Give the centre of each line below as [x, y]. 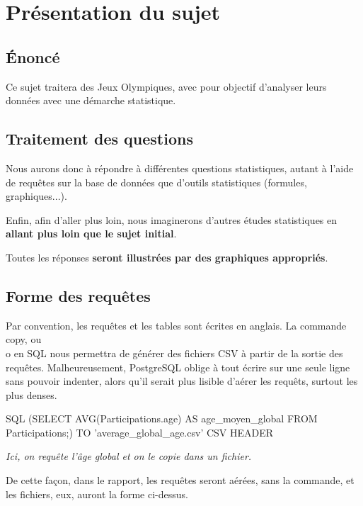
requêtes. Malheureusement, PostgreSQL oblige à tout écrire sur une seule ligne [178, 367]
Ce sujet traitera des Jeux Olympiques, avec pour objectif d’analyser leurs [166, 86]
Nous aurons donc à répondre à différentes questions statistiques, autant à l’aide [180, 168]
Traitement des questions [99, 139]
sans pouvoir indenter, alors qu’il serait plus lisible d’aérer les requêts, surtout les [182, 381]
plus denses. [31, 394]
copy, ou [24, 339]
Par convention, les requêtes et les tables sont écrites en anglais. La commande [176, 325]
